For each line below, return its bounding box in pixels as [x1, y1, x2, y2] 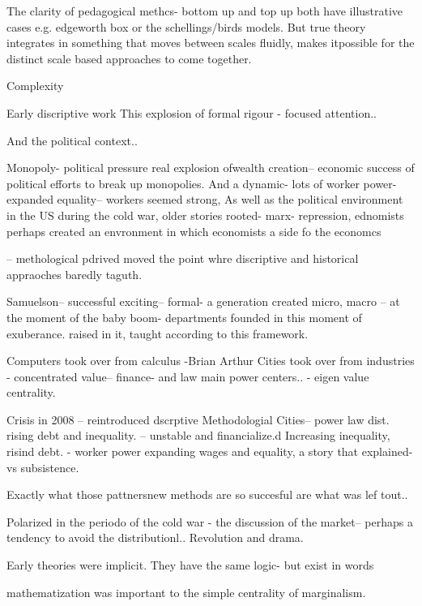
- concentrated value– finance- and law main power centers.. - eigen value [6, 367, 369, 385]
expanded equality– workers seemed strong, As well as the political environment [6, 191, 403, 208]
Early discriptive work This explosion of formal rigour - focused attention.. [6, 104, 377, 121]
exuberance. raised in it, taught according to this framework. [6, 324, 309, 342]
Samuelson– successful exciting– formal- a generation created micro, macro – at [6, 293, 400, 310]
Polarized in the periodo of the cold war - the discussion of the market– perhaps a [6, 513, 413, 530]
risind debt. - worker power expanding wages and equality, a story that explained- [6, 443, 413, 460]
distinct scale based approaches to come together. [6, 49, 252, 67]
